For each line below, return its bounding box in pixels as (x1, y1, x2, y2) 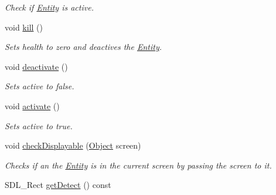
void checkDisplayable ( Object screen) (5, 139, 141, 152)
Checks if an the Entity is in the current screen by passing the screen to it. (5, 159, 272, 171)
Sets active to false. (5, 80, 74, 92)
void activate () (5, 99, 60, 112)
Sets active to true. (5, 119, 73, 132)
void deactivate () (5, 60, 68, 72)
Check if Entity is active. (5, 1, 94, 13)
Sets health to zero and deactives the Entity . (5, 41, 162, 53)
